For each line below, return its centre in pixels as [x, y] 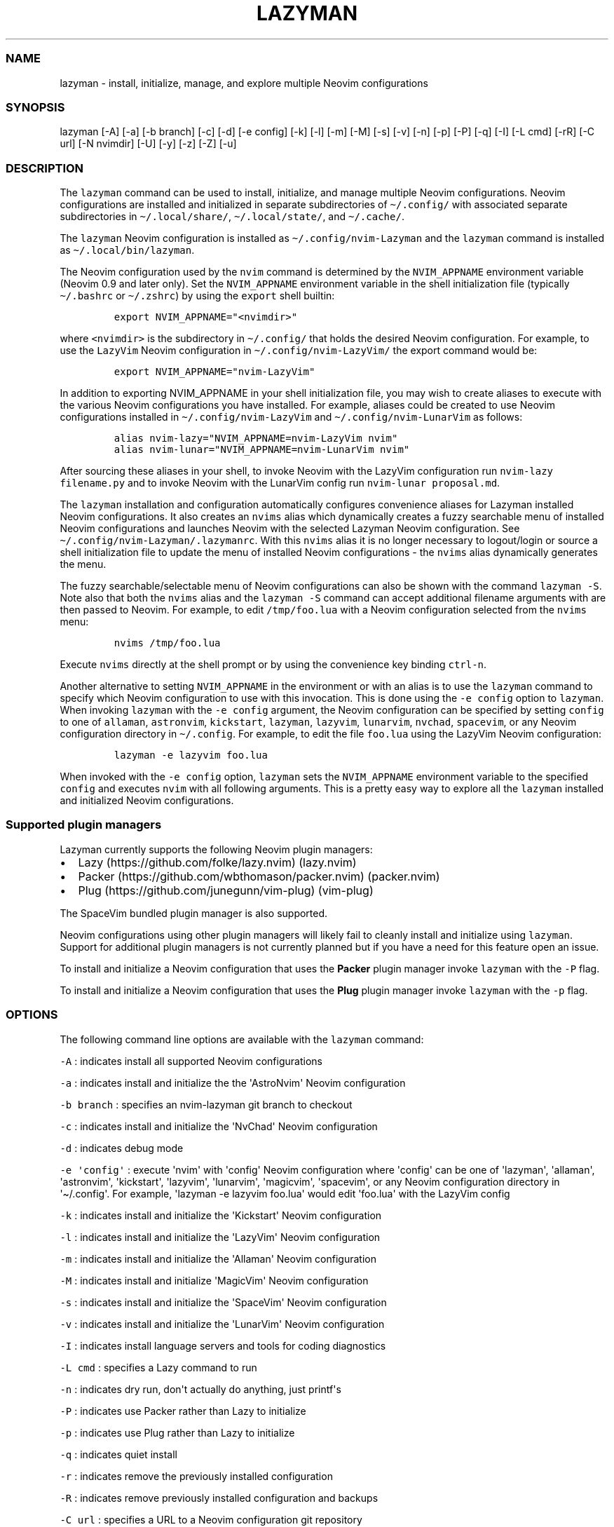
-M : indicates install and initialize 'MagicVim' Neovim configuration [214, 1280]
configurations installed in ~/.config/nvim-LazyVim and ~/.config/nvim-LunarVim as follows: [291, 417]
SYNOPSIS [35, 107]
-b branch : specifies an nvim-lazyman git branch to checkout [206, 1104]
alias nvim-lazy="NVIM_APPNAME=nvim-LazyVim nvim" [256, 438]
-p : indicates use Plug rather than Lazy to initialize [177, 1432]
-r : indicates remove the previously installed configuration [196, 1476]
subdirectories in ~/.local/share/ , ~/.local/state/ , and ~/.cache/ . [232, 216]
